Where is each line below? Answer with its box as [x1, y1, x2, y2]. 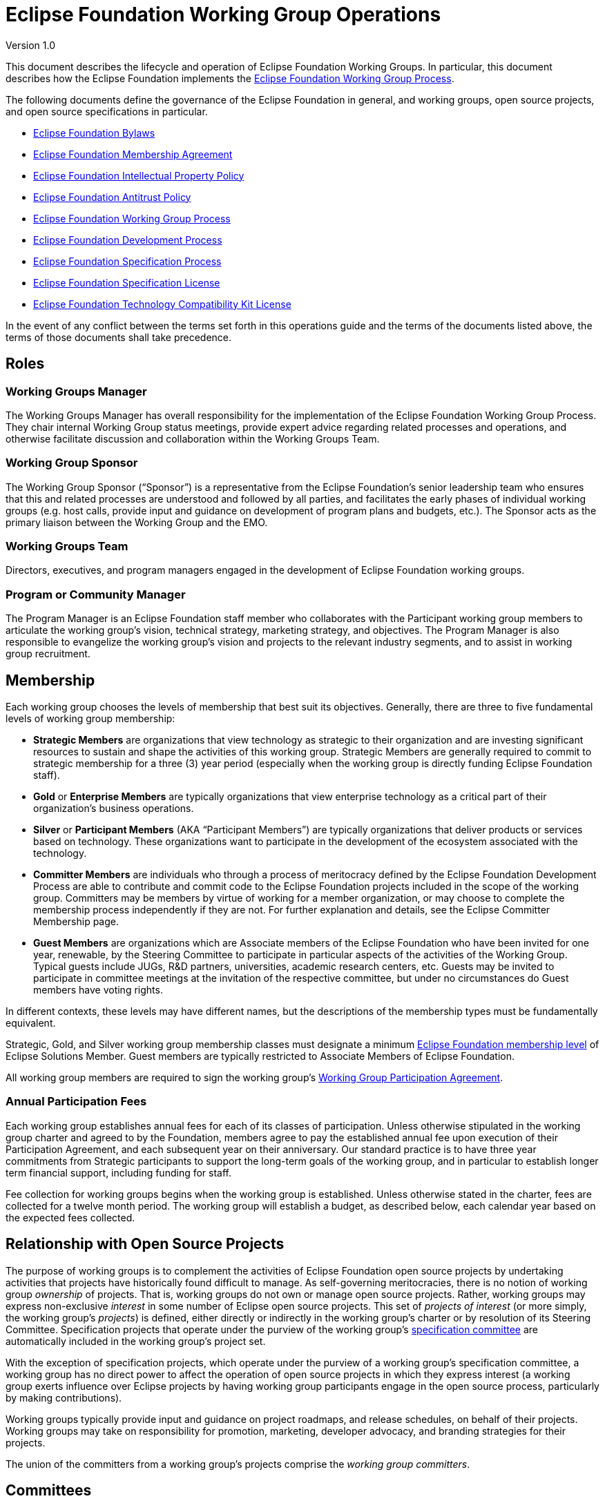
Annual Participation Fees [6, 1094, 147, 1109]
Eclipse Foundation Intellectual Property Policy [33, 169, 244, 182]
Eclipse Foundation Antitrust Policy [33, 191, 191, 203]
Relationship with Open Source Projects [6, 1235, 285, 1253]
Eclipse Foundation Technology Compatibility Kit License [33, 298, 291, 310]
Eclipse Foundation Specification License [33, 276, 220, 289]
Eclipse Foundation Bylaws [33, 126, 155, 139]
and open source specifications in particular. [6, 105, 208, 117]
